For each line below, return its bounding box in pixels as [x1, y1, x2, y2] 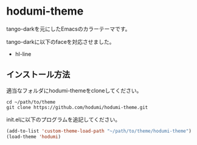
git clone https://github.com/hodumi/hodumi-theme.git [6, 104, 148, 110]
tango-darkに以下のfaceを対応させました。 [6, 38, 115, 45]
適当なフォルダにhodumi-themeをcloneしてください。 [6, 87, 142, 94]
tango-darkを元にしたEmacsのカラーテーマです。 [6, 25, 131, 32]
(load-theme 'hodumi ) [6, 133, 61, 140]
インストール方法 [6, 69, 71, 80]
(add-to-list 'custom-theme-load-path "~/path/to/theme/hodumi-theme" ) [6, 128, 192, 134]
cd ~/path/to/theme [6, 99, 56, 105]
